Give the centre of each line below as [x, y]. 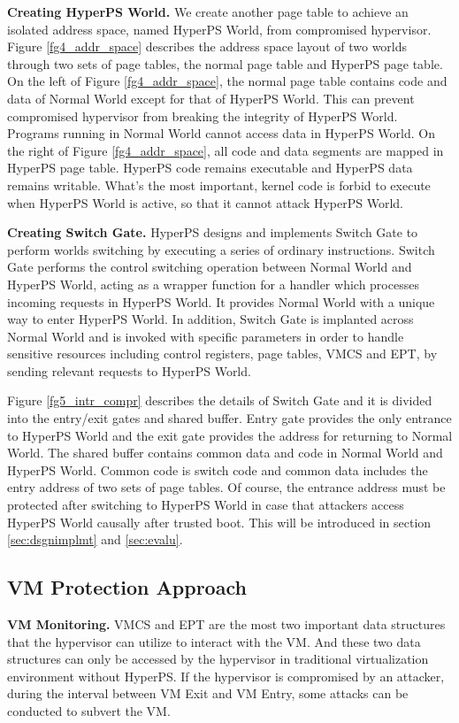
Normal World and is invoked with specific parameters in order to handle [206, 336]
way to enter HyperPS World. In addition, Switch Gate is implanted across [210, 319]
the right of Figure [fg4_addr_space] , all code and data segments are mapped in [226, 150]
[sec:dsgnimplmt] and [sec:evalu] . [95, 539]
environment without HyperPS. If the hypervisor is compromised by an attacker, [226, 676]
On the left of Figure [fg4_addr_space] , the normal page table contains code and [227, 81]
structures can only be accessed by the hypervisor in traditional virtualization [218, 659]
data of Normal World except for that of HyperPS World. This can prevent [211, 98]
